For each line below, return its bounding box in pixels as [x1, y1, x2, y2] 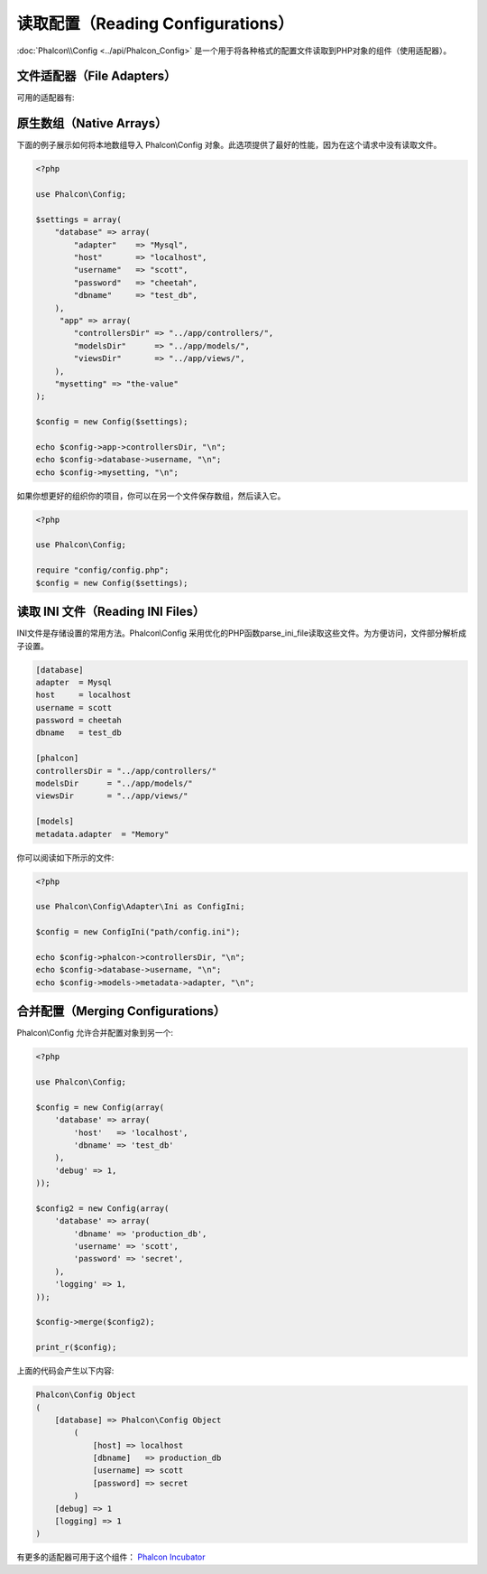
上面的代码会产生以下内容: [16, 1365, 115, 1376]
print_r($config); [35, 1342, 117, 1353]
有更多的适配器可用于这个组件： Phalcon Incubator [16, 1551, 206, 1562]
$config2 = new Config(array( [35, 1203, 170, 1214]
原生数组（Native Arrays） [16, 116, 168, 131]
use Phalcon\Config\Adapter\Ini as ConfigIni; [35, 901, 245, 912]
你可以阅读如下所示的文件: [16, 852, 115, 862]
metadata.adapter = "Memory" [35, 829, 170, 839]
